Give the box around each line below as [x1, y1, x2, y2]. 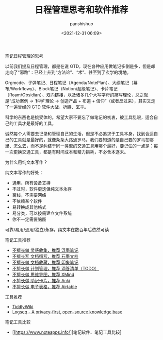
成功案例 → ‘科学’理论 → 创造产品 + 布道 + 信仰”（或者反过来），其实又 [11, 98, 151, 103]
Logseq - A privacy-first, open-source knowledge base [12, 309, 123, 315]
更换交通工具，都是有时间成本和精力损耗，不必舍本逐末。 [13, 149, 129, 154]
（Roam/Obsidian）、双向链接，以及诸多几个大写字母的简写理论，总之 [5, 92, 144, 98]
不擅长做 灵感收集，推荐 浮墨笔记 [12, 247, 79, 253]
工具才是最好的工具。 [13, 120, 56, 126]
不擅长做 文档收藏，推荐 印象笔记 [12, 259, 79, 265]
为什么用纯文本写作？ [5, 159, 48, 165]
